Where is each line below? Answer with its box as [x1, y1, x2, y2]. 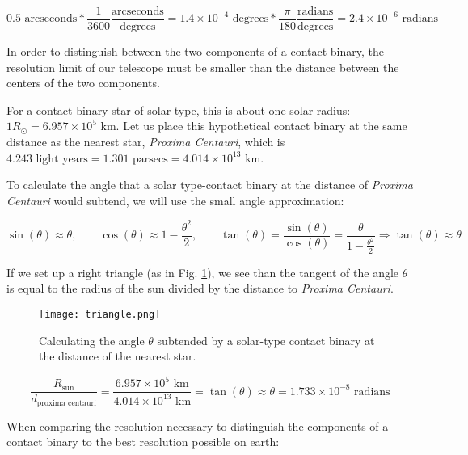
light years [36, 153, 88, 165]
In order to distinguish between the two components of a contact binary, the [6, 43, 385, 60]
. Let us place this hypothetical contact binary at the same [116, 117, 407, 134]
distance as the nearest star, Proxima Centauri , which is [6, 133, 285, 150]
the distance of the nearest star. [39, 348, 196, 364]
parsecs [133, 153, 168, 165]
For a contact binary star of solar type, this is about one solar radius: [6, 101, 351, 118]
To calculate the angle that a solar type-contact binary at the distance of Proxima [6, 176, 413, 193]
